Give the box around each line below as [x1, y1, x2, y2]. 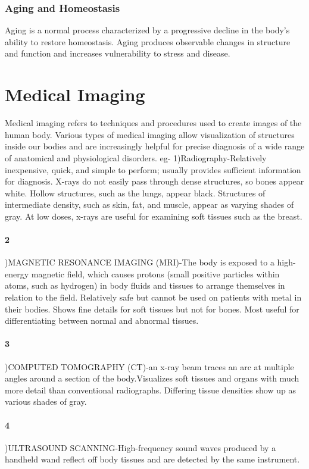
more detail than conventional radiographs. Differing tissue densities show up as [5, 383, 296, 396]
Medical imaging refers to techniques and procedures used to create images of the [5, 117, 302, 129]
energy [5, 267, 29, 280]
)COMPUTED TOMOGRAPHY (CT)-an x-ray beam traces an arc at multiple [5, 360, 294, 373]
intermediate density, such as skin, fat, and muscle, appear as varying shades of [5, 198, 294, 211]
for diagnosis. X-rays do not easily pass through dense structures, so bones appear [5, 175, 304, 187]
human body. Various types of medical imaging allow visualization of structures [5, 128, 295, 140]
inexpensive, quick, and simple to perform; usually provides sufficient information [5, 163, 301, 176]
